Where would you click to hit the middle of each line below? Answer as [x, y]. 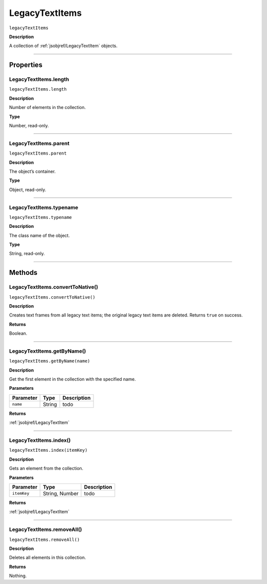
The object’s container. [32, 171]
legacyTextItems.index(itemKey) [48, 450]
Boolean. [18, 333]
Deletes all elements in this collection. [47, 558]
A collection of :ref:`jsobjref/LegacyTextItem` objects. [63, 46]
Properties [26, 65]
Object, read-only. [28, 189]
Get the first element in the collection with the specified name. [72, 379]
